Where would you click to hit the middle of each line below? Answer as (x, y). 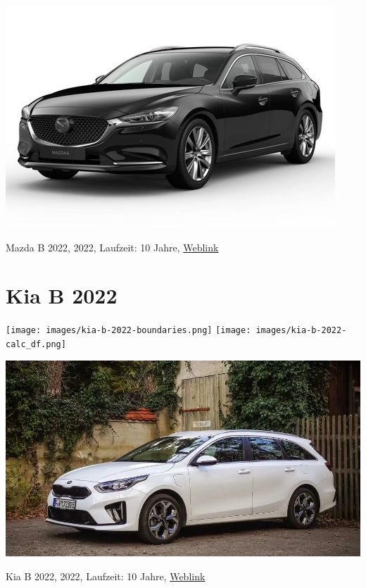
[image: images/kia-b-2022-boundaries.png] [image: (128, 331)
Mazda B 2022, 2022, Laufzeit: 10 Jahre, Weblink (112, 247)
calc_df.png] (36, 344)
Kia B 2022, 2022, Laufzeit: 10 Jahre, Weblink (106, 576)
